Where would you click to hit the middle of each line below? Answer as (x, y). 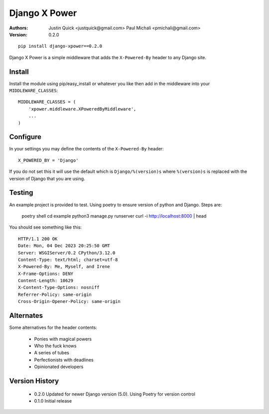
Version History (34, 381)
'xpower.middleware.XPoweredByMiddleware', (82, 109)
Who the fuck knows (55, 346)
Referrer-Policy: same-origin (55, 294)
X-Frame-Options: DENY (46, 274)
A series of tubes (52, 353)
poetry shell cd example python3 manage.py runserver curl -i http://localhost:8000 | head (114, 216)
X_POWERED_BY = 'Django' (48, 160)
